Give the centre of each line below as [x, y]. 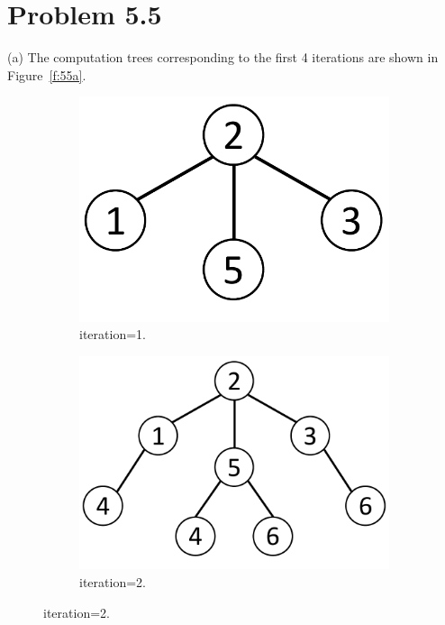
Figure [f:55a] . [47, 74]
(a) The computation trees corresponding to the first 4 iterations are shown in [223, 57]
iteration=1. [113, 334]
